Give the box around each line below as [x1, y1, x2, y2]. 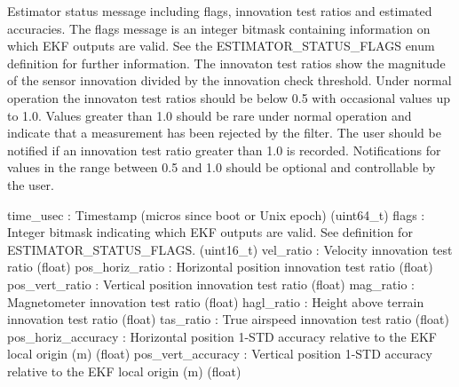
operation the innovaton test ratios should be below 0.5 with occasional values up [7, 88, 451, 107]
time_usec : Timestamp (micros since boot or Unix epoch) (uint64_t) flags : [7, 205, 425, 224]
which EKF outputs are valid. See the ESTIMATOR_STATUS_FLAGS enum [7, 36, 435, 55]
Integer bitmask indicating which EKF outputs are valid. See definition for [7, 223, 413, 241]
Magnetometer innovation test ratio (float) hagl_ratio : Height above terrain [7, 292, 424, 311]
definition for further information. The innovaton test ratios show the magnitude [7, 53, 446, 72]
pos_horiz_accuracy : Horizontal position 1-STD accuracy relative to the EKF [7, 327, 437, 345]
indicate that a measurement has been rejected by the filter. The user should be [7, 123, 441, 142]
